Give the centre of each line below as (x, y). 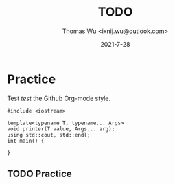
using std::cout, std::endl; (49, 135)
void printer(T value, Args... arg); (61, 129)
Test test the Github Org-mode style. (59, 98)
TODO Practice (39, 174)
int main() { (26, 141)
